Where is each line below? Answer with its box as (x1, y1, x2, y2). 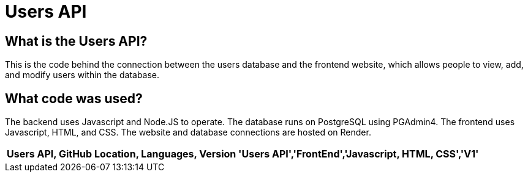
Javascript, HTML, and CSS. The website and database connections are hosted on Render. (5, 127, 371, 138)
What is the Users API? (5, 33, 148, 49)
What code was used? (5, 90, 143, 106)
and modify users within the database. (5, 70, 160, 81)
